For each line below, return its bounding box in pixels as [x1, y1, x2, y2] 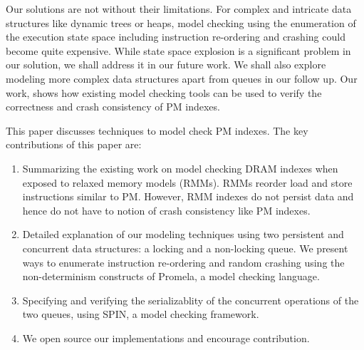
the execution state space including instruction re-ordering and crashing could [6, 29, 345, 44]
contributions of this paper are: [6, 137, 142, 152]
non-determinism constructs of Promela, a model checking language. [22, 269, 320, 284]
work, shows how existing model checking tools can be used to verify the [6, 85, 322, 100]
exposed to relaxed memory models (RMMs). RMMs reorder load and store [22, 175, 353, 190]
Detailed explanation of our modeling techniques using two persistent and [22, 227, 344, 242]
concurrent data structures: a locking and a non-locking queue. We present [22, 240, 348, 255]
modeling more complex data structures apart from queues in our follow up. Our [6, 71, 358, 86]
